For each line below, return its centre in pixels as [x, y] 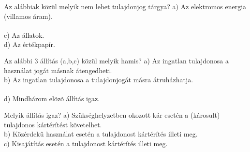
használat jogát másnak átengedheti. [58, 70]
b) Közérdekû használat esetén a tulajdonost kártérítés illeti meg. [101, 134]
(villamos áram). [28, 16]
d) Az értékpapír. [29, 44]
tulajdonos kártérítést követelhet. [53, 124]
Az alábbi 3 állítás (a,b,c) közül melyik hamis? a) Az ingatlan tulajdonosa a [116, 60]
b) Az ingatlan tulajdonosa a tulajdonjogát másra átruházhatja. [99, 80]
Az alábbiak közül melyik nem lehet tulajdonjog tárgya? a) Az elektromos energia [125, 6]
